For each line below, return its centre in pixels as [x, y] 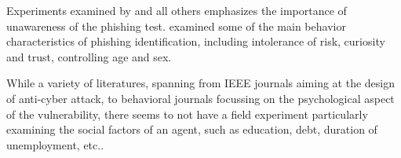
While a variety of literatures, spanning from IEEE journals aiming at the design [201, 83]
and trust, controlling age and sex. [89, 56]
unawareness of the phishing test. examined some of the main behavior [176, 26]
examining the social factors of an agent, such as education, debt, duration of [192, 129]
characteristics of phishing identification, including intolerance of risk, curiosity [196, 41]
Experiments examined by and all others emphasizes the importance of [177, 10]
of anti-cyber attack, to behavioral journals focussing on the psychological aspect [200, 98]
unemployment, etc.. [55, 144]
